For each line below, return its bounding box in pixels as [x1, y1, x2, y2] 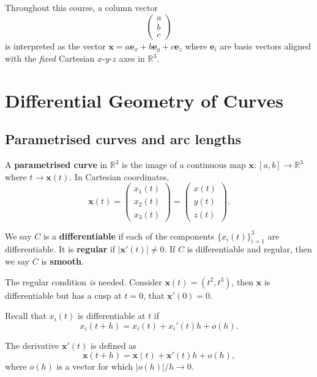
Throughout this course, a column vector [5, 1, 158, 13]
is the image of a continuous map [122, 158, 246, 171]
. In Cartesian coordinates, [69, 170, 170, 183]
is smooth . [41, 254, 84, 267]
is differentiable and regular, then [187, 243, 312, 255]
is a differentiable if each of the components [43, 229, 215, 242]
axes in [119, 52, 145, 65]
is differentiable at [77, 309, 146, 322]
